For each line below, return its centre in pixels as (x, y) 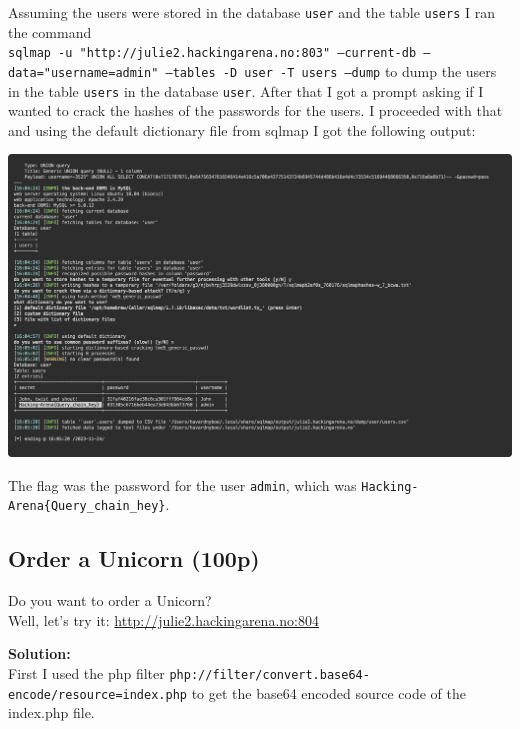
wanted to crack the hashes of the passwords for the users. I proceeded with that (255, 110)
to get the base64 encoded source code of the (328, 692)
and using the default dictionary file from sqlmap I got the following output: (242, 129)
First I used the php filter (86, 672)
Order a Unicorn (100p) (134, 558)
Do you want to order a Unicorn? (110, 600)
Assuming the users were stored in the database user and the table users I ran (251, 12)
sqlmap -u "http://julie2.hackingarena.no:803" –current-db (212, 53)
